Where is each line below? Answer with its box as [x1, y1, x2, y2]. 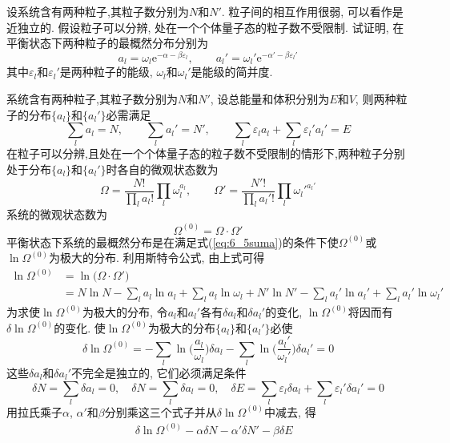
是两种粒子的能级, [59, 63, 153, 80]
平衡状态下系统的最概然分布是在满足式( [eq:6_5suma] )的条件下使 [6, 233, 339, 250]
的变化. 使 [54, 319, 106, 336]
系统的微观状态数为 [6, 206, 107, 223]
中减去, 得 [264, 403, 316, 420]
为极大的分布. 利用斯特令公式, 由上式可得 [49, 249, 265, 266]
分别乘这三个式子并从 [104, 403, 217, 420]
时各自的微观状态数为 [106, 161, 219, 178]
